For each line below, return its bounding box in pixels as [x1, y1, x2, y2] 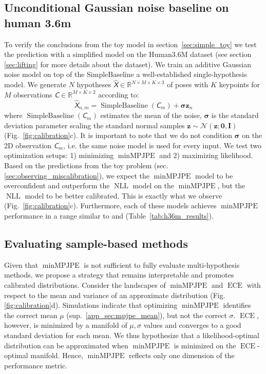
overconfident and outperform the [4, 180, 110, 191]
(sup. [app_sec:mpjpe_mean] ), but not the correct [66, 309, 227, 320]
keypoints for [219, 79, 260, 90]
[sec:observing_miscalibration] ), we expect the [4, 170, 150, 181]
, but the [217, 180, 245, 191]
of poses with [167, 79, 208, 90]
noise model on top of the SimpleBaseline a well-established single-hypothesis [4, 69, 247, 80]
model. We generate [4, 79, 66, 90]
